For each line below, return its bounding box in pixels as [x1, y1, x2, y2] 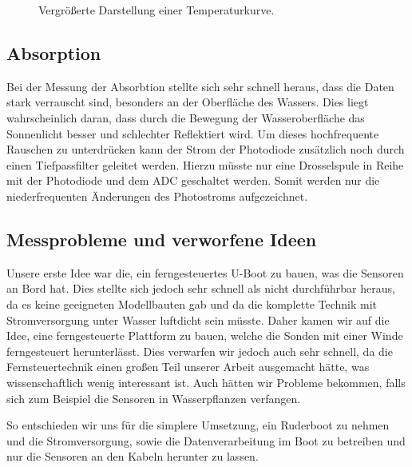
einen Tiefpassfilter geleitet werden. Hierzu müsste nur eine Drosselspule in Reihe [6, 156, 404, 173]
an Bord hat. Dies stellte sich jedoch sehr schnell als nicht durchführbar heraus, [6, 280, 395, 297]
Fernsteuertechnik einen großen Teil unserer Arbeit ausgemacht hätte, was [6, 358, 370, 375]
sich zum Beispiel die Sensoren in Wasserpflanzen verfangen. [6, 389, 301, 406]
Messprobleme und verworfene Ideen [6, 226, 317, 251]
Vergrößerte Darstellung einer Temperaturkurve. [38, 2, 275, 18]
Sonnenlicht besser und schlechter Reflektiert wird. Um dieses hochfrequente [6, 125, 379, 142]
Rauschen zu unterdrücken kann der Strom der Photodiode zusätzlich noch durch [6, 141, 405, 158]
